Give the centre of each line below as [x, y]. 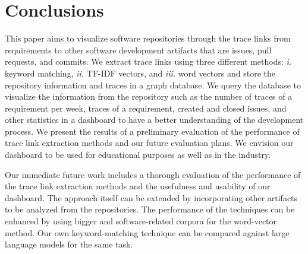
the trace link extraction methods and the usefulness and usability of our [138, 186]
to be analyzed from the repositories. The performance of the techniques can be [150, 209]
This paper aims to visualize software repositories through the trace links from [148, 38]
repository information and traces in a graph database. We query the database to [153, 85]
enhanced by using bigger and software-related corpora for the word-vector [141, 221]
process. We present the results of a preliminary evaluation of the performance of [152, 131]
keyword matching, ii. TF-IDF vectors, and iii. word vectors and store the [140, 73]
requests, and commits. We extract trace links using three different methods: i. [148, 61]
